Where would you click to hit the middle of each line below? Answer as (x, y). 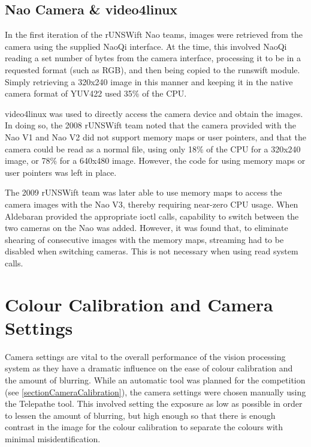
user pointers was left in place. (61, 172)
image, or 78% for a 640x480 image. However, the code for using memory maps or (155, 160)
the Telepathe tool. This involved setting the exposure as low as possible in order (154, 403)
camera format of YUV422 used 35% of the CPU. (96, 93)
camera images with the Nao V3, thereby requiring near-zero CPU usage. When (152, 204)
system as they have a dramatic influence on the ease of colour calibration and (149, 368)
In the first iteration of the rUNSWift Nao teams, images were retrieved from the (154, 34)
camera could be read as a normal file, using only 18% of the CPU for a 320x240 (153, 148)
